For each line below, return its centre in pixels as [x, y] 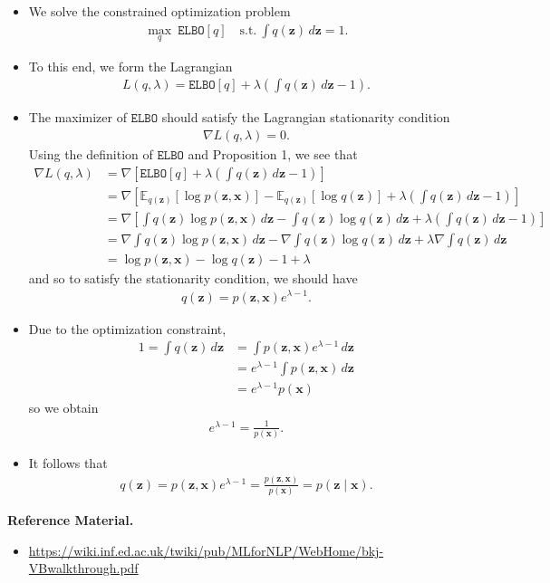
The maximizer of [77, 117]
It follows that [68, 462]
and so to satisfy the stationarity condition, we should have [193, 277]
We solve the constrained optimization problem [159, 11]
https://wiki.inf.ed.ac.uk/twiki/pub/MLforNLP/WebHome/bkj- [206, 550]
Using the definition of [91, 154]
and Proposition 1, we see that [273, 154]
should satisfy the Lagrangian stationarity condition [306, 117]
